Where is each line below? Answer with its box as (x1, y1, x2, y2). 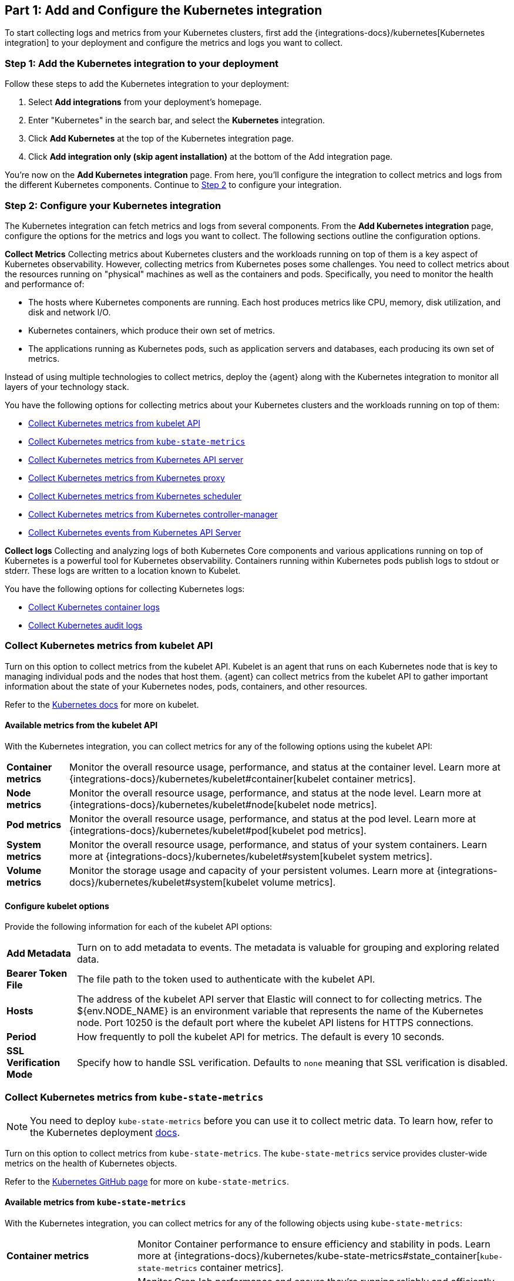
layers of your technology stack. (5, 381, 129, 392)
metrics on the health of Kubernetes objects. (5, 1158, 177, 1168)
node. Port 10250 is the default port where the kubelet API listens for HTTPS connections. (76, 1017, 473, 1029)
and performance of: (5, 278, 85, 289)
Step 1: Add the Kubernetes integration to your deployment (5, 57, 279, 69)
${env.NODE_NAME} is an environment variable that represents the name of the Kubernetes (76, 1005, 483, 1017)
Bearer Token (6, 967, 68, 980)
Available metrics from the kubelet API (5, 720, 158, 731)
